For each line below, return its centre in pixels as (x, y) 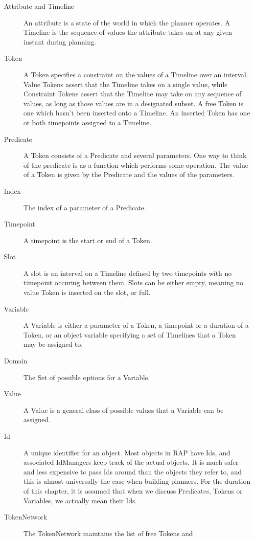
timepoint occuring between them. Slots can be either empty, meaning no (133, 282)
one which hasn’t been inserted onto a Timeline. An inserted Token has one (137, 113)
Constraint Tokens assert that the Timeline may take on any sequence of (133, 94)
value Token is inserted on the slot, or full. (87, 292)
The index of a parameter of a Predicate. (85, 207)
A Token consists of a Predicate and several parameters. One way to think (135, 155)
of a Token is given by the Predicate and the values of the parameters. (129, 174)
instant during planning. (60, 41)
